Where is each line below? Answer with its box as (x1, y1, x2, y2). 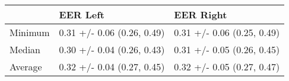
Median (9, 43, 41, 56)
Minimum (9, 25, 50, 39)
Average (9, 60, 42, 73)
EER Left (59, 8, 104, 21)
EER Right (174, 8, 227, 21)
